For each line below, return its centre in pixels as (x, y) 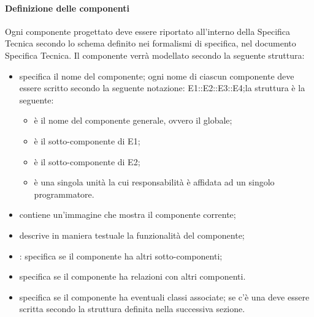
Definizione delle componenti (67, 8)
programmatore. (64, 194)
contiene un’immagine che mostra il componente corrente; (128, 214)
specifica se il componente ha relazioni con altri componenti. (132, 276)
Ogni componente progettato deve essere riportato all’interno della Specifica (148, 31)
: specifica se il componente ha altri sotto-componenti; (121, 255)
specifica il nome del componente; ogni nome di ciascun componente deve (157, 76)
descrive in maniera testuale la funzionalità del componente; (132, 235)
